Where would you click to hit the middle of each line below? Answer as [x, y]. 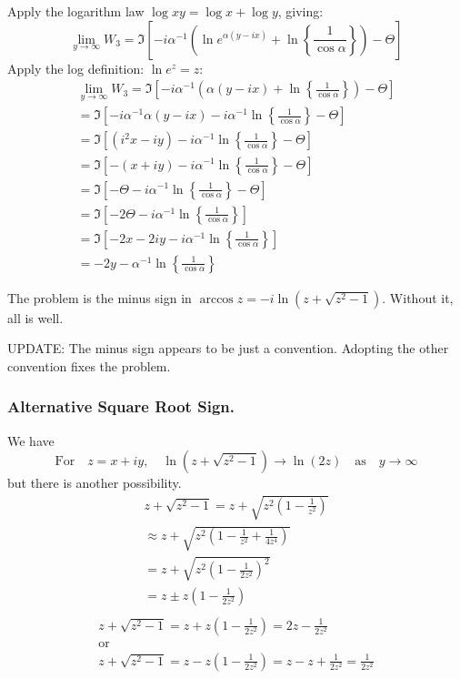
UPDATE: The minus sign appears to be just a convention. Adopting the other [228, 348]
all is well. [35, 317]
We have [31, 440]
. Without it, [418, 297]
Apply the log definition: [76, 68]
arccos [216, 299]
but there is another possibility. [95, 483]
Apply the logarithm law [76, 11]
